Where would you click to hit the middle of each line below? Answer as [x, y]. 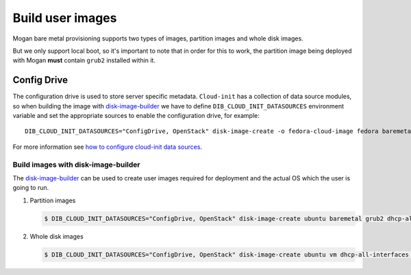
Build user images [65, 18]
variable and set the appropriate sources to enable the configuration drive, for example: [136, 116]
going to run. [31, 188]
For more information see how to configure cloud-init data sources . [107, 147]
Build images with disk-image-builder [76, 165]
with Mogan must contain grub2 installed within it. [84, 60]
